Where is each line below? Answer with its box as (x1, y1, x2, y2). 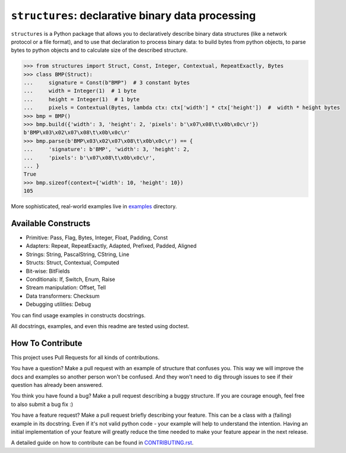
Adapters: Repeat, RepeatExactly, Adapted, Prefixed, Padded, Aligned (26, 242, 197, 249)
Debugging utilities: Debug (26, 301, 92, 308)
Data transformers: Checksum (26, 292, 100, 299)
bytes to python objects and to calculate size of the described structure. (11, 46, 188, 54)
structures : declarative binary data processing (11, 9, 256, 22)
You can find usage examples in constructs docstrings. (11, 311, 146, 318)
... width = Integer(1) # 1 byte (23, 88, 137, 95)
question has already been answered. (11, 382, 103, 389)
